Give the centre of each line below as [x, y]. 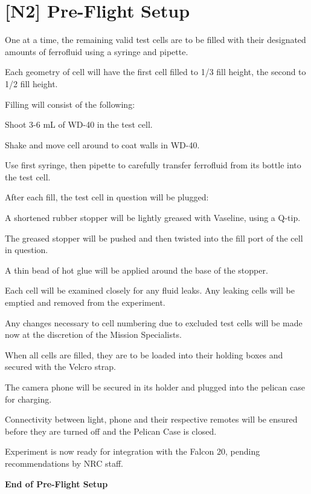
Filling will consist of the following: [70, 104]
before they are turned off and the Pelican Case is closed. [111, 431]
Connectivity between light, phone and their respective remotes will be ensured [151, 419]
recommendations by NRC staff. [64, 463]
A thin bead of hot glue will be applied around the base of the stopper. [136, 270]
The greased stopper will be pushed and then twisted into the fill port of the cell [154, 238]
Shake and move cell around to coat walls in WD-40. [102, 144]
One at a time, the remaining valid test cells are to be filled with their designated [155, 40]
